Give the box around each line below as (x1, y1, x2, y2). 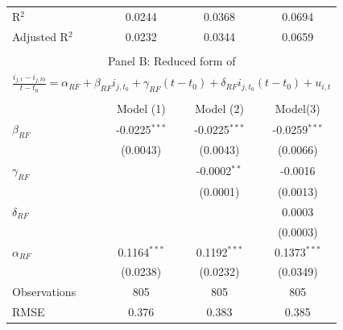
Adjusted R (12, 27, 68, 44)
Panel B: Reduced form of (107, 52, 236, 69)
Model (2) (195, 100, 244, 117)
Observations (12, 283, 76, 300)
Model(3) (275, 100, 320, 117)
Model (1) (116, 100, 166, 117)
